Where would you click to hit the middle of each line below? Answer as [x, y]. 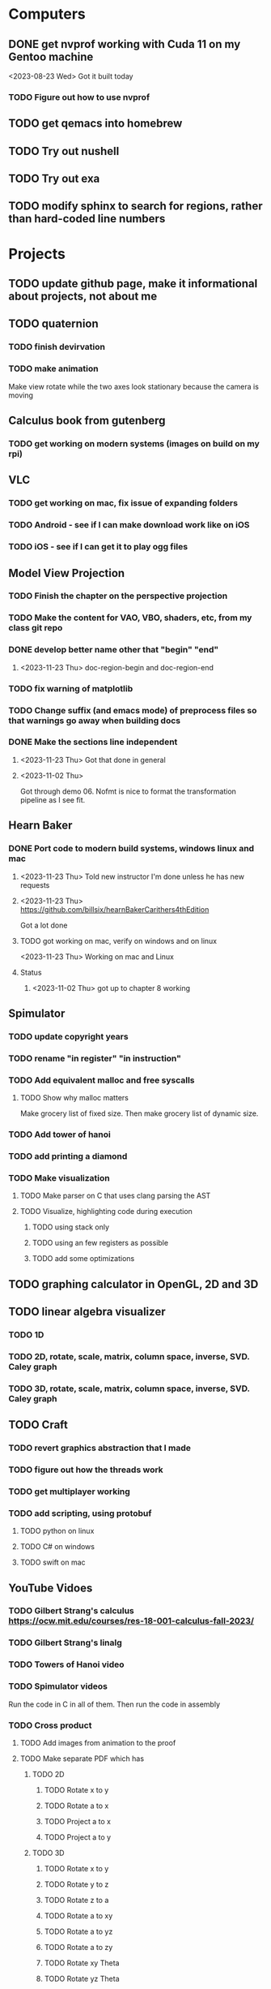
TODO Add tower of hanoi [60, 1134]
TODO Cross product [50, 1725]
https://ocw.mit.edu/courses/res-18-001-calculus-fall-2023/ [131, 1621]
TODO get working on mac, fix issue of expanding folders [123, 503]
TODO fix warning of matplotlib [71, 688]
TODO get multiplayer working [70, 1492]
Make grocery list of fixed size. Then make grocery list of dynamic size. [139, 1113]
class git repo [36, 628]
